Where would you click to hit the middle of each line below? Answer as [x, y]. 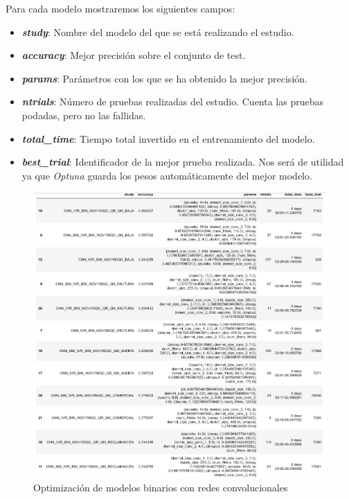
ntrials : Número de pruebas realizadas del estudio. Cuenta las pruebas [172, 102]
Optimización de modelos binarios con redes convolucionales [161, 487]
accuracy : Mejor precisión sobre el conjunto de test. [134, 55]
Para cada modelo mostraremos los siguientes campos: [120, 8]
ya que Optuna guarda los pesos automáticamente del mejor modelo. [167, 175]
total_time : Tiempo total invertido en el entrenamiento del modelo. [168, 138]
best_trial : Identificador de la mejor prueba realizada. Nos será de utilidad [183, 162]
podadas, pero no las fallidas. [84, 115]
